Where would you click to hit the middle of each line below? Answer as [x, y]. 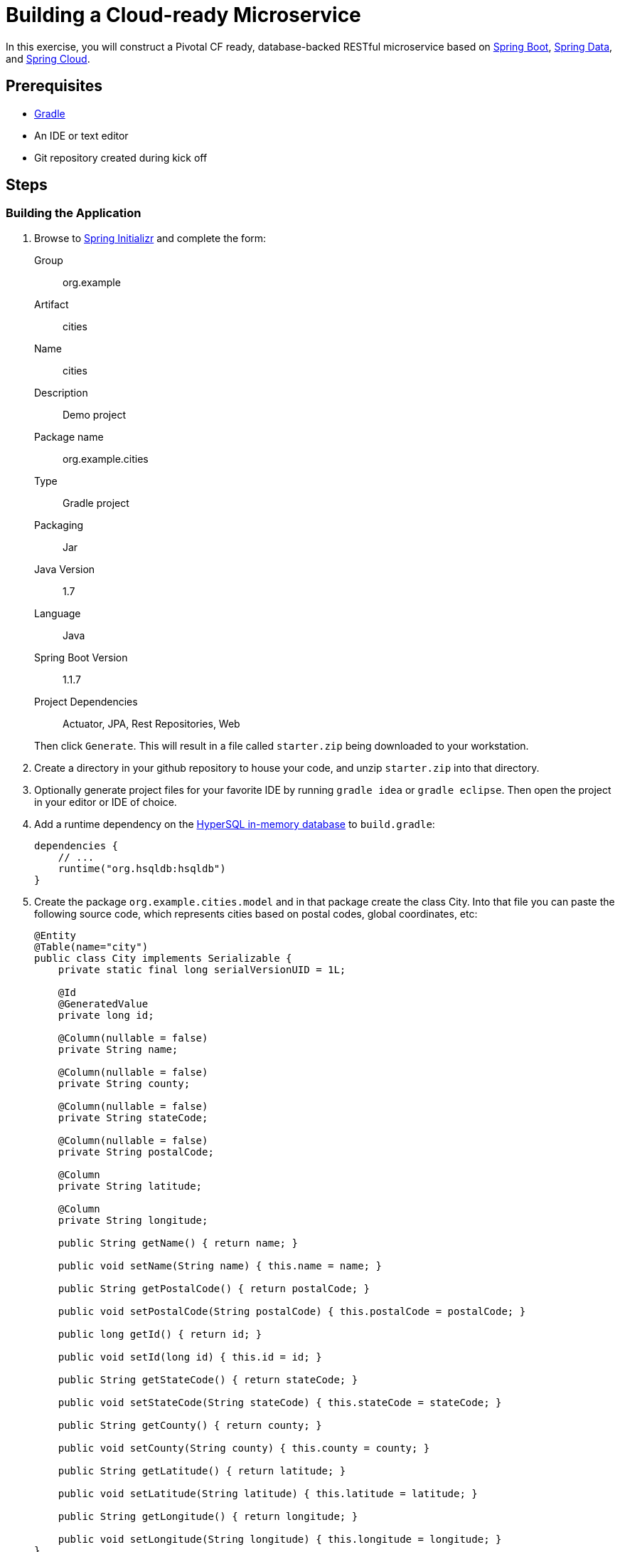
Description [61, 392]
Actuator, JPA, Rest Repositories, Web [151, 723]
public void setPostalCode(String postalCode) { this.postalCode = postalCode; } [292, 1311]
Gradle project [96, 503]
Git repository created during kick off [121, 157]
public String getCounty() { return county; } [190, 1425]
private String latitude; [130, 1186]
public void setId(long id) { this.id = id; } [190, 1357]
